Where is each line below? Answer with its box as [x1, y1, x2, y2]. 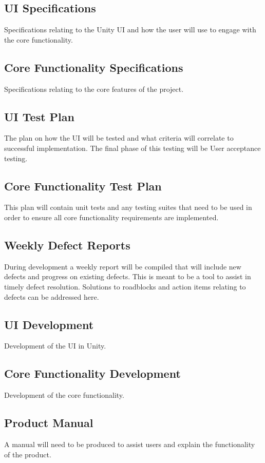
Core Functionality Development [4, 365, 181, 381]
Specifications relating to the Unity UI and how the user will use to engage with [4, 24, 256, 35]
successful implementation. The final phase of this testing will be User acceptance [4, 142, 261, 153]
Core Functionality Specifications [4, 59, 183, 75]
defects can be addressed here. [4, 291, 99, 302]
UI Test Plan [4, 108, 74, 124]
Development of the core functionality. [4, 390, 124, 400]
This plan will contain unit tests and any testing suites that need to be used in [4, 202, 252, 213]
